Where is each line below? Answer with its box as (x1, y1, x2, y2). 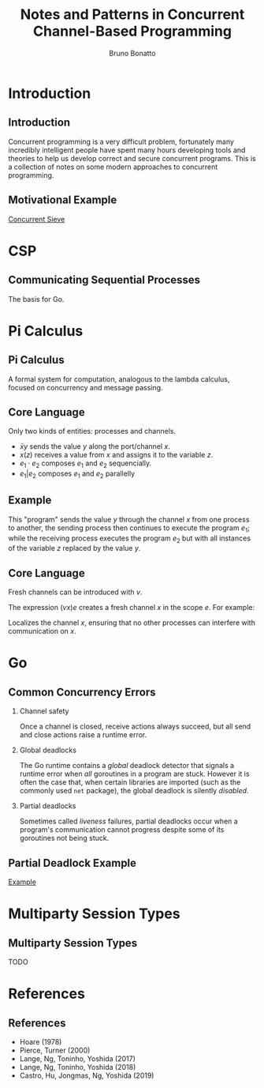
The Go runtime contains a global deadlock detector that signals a (19, 761, 235, 770)
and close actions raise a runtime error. (19, 730, 147, 740)
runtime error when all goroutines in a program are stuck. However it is (19, 769, 250, 779)
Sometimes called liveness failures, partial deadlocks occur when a (19, 816, 238, 826)
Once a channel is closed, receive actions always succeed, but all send (19, 721, 251, 732)
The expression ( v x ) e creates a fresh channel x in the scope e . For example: (8, 603, 255, 612)
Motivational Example (8, 194, 117, 207)
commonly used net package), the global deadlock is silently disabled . (19, 786, 249, 796)
